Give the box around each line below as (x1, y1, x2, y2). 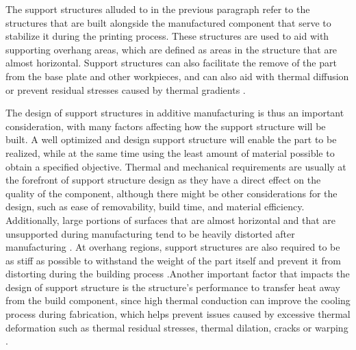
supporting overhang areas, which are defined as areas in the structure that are (5, 42, 338, 56)
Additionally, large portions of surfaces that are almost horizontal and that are (5, 212, 336, 227)
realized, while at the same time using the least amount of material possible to (5, 145, 335, 160)
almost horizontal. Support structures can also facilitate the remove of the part (5, 55, 337, 70)
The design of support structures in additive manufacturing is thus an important (5, 105, 344, 120)
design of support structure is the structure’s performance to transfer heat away (5, 279, 340, 294)
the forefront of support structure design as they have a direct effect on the (5, 173, 321, 187)
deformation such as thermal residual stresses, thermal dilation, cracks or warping (5, 320, 348, 334)
